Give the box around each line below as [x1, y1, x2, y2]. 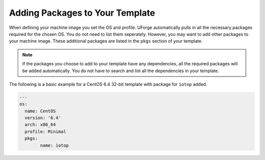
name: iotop [40, 142, 69, 148]
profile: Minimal [25, 129, 66, 134]
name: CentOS [25, 108, 56, 114]
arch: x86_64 [25, 122, 56, 128]
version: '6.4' [25, 115, 61, 121]
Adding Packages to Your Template [9, 7, 156, 18]
